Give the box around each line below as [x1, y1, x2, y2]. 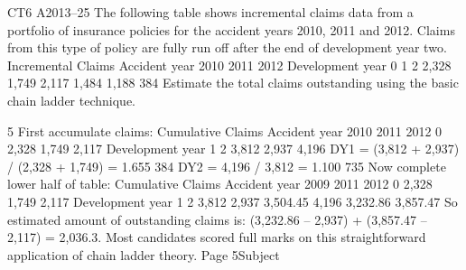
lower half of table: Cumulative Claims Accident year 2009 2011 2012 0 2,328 [7, 174, 433, 193]
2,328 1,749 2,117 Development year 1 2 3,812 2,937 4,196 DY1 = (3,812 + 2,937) [7, 139, 460, 158]
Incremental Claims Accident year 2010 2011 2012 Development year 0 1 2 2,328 [7, 55, 452, 74]
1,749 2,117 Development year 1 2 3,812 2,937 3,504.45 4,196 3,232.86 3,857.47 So [7, 191, 458, 210]
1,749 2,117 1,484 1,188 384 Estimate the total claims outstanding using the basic [7, 73, 459, 92]
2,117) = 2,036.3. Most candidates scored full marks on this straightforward [7, 228, 426, 247]
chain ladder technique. [7, 90, 136, 109]
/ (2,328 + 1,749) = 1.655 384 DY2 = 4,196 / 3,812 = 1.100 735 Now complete [7, 156, 446, 175]
